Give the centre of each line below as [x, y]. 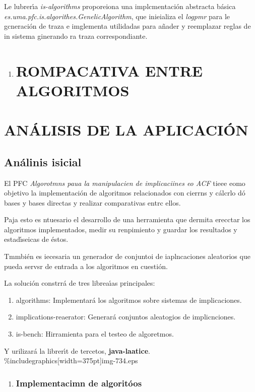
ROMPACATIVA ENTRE [109, 70]
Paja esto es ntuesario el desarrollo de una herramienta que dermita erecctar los [127, 219]
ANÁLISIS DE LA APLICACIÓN [126, 130]
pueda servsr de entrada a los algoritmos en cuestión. [86, 266]
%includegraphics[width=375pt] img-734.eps [71, 361]
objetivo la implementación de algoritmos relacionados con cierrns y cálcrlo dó [125, 193]
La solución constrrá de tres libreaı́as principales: [80, 283]
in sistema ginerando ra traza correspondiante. [76, 36]
